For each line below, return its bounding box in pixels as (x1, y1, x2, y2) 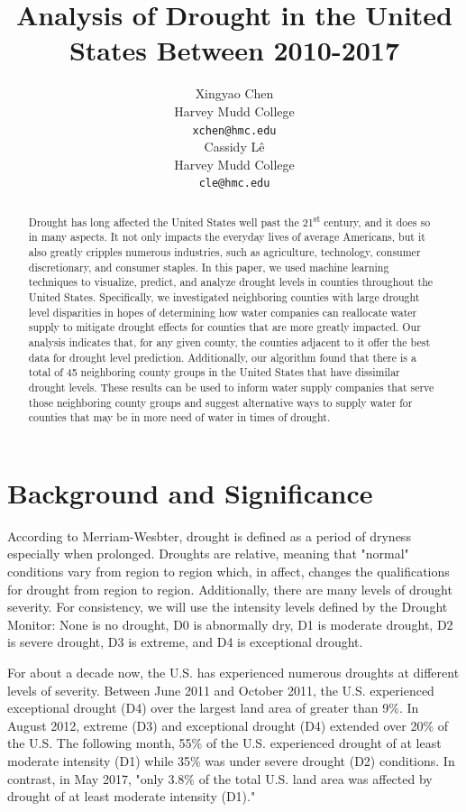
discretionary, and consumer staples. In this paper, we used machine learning (28, 259, 389, 274)
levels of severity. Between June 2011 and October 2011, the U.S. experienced (7, 680, 434, 699)
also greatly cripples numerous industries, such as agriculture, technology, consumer (28, 245, 421, 260)
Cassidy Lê (204, 137, 265, 156)
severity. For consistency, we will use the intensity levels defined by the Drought (7, 597, 448, 616)
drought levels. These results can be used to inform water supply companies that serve (28, 379, 434, 394)
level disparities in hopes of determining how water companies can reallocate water (28, 304, 417, 319)
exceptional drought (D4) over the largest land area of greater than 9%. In (7, 698, 419, 717)
